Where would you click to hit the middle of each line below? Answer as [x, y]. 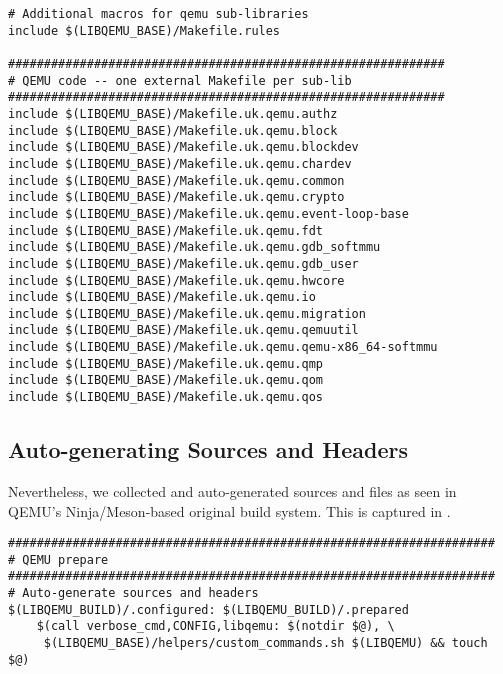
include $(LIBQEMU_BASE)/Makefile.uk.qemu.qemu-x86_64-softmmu [223, 347]
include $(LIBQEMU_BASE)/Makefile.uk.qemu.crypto [176, 197]
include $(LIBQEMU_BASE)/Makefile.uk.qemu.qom [165, 380]
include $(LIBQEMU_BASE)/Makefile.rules [144, 30]
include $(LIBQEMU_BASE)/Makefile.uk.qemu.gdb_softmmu [194, 247]
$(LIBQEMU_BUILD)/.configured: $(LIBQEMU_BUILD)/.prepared [208, 609]
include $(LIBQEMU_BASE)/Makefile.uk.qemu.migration [187, 313]
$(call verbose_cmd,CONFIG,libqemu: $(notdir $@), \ [215, 626]
